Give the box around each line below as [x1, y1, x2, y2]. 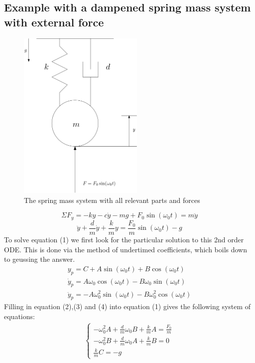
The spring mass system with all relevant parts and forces [24, 194, 200, 205]
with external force [4, 14, 104, 29]
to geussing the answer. [4, 254, 75, 264]
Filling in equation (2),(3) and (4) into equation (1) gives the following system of [4, 301, 251, 312]
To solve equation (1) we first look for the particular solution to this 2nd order [4, 234, 244, 244]
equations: [4, 311, 35, 321]
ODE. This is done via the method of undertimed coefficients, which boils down [4, 244, 248, 254]
